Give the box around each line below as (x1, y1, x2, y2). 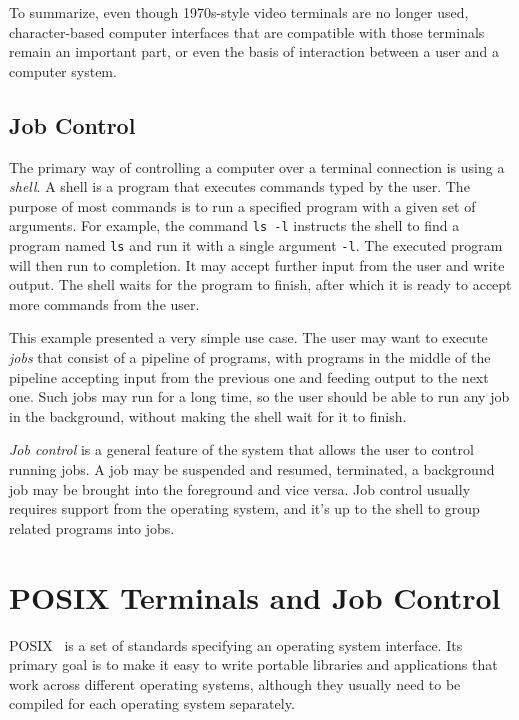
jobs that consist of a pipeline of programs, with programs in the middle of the (9, 347, 491, 368)
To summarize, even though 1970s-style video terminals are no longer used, (9, 2, 469, 22)
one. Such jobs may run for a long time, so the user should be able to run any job (9, 386, 510, 407)
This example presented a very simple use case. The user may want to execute (9, 327, 488, 348)
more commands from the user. (9, 293, 200, 314)
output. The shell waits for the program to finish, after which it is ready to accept (9, 274, 512, 295)
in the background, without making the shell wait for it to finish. (9, 405, 407, 426)
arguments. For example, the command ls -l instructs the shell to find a (9, 215, 460, 236)
